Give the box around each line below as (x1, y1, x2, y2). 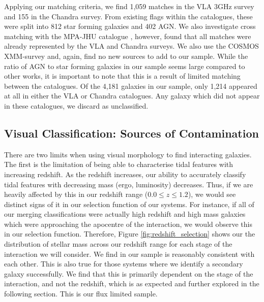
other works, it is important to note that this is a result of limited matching (4, 71, 241, 81)
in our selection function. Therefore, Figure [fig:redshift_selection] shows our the (4, 228, 255, 239)
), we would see (188, 189, 236, 199)
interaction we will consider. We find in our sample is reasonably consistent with (4, 248, 255, 259)
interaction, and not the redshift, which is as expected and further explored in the (4, 278, 259, 289)
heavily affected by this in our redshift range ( (4, 189, 148, 199)
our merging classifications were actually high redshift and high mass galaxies (4, 209, 246, 219)
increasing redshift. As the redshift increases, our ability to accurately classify (4, 169, 246, 179)
